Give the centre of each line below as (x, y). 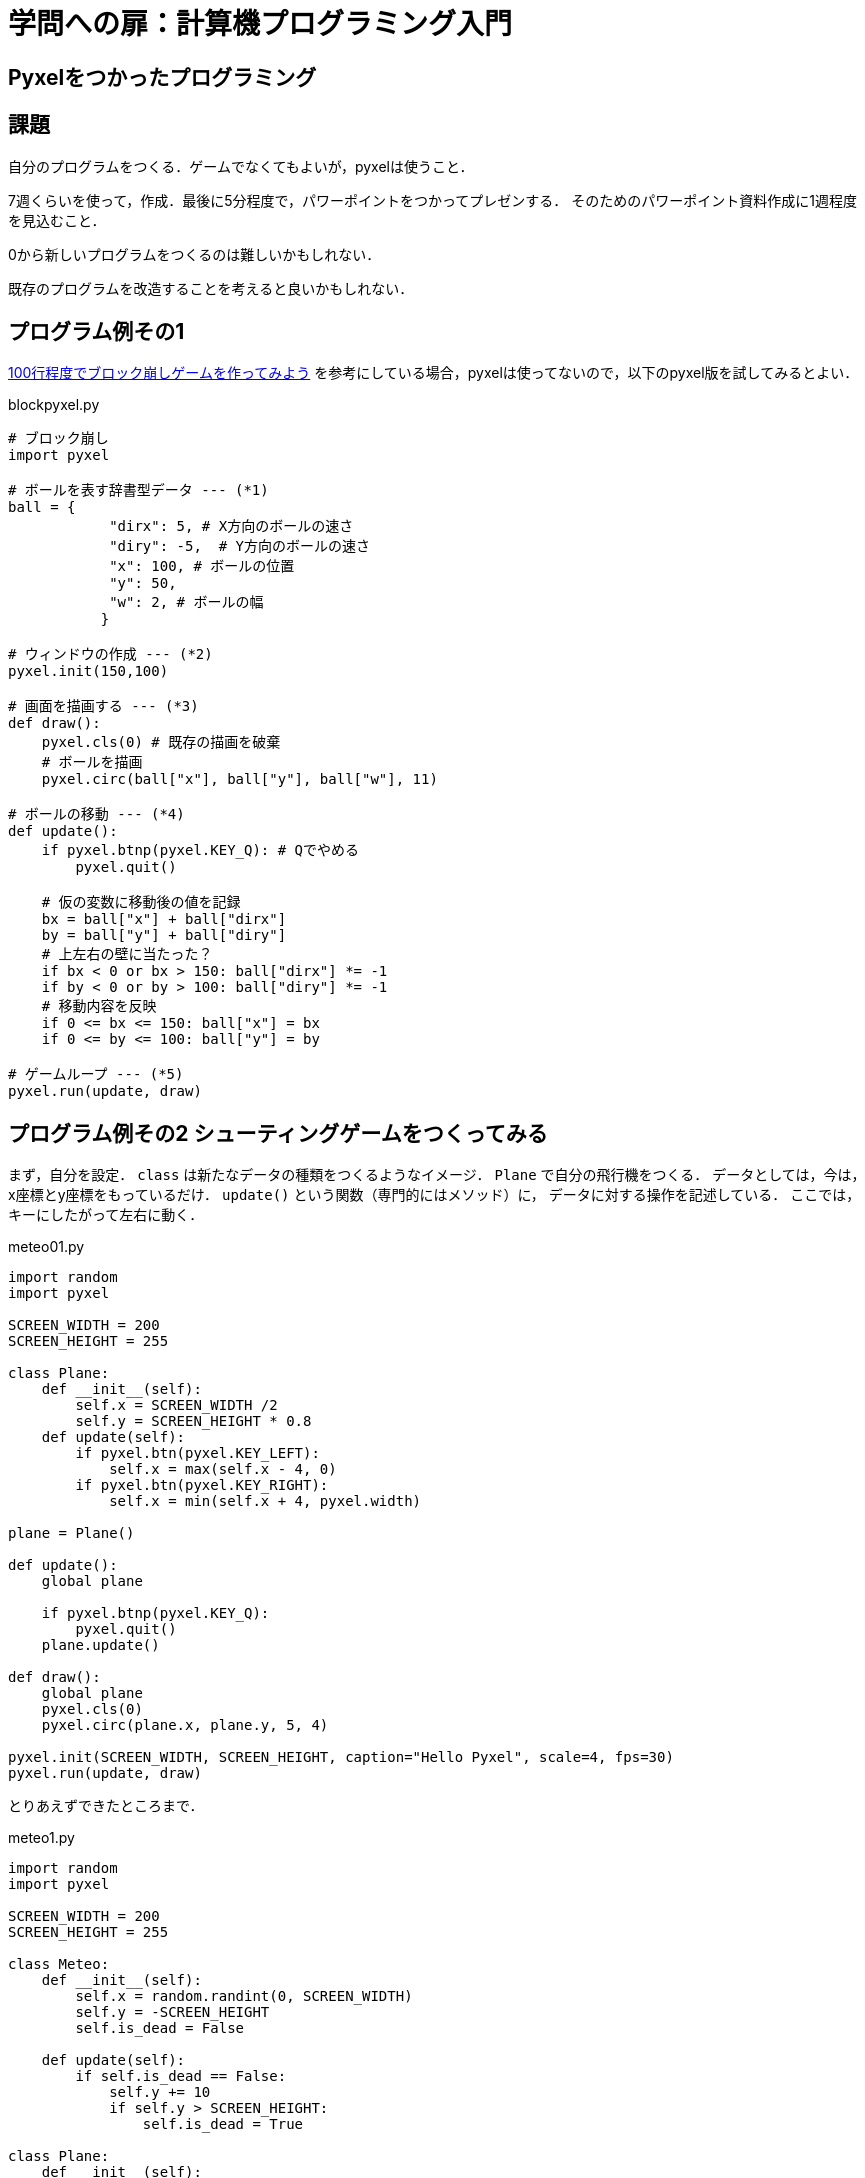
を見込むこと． (57, 220)
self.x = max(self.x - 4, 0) (223, 1469)
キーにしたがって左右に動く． (106, 1215)
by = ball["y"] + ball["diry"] (164, 935)
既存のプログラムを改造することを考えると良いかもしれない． (211, 288)
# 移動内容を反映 (99, 1006)
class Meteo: (59, 1964)
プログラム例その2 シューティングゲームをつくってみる (278, 1133)
